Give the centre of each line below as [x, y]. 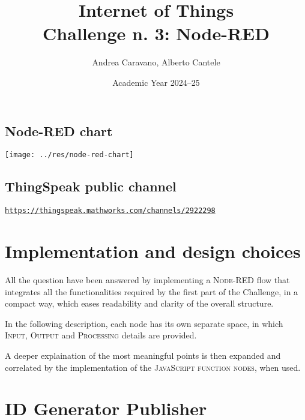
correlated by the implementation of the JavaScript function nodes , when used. [153, 367]
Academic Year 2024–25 [156, 82]
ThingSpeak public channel [91, 186]
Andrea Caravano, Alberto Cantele [156, 62]
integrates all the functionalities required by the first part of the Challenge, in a [152, 291]
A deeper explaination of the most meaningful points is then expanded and [143, 355]
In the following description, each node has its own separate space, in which [144, 323]
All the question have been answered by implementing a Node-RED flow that [147, 279]
